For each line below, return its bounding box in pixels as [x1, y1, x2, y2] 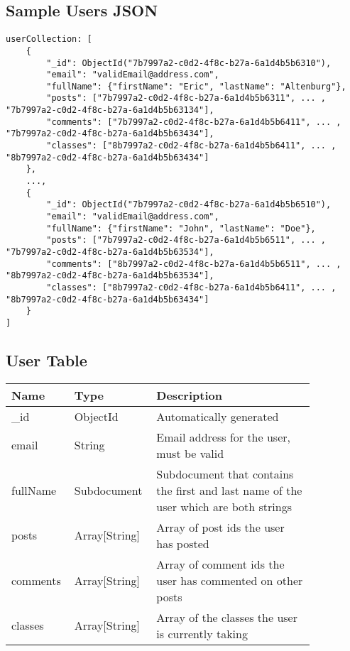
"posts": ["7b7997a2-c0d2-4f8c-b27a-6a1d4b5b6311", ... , [46, 93, 327, 104]
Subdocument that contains [156, 465, 294, 482]
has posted [156, 535, 209, 552]
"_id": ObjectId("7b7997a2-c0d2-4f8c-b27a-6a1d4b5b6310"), [46, 58, 332, 68]
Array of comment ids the [156, 555, 285, 572]
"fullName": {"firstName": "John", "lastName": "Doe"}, [46, 223, 316, 234]
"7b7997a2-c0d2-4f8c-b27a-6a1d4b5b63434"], [6, 128, 214, 139]
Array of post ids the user [156, 518, 285, 535]
